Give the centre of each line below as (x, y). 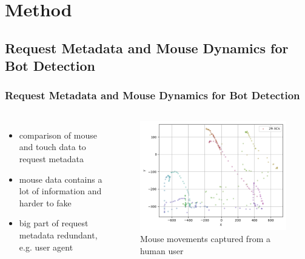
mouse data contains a (61, 179)
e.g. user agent (46, 247)
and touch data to (52, 147)
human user (162, 250)
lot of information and (60, 191)
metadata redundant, (58, 234)
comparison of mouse (58, 135)
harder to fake (45, 202)
